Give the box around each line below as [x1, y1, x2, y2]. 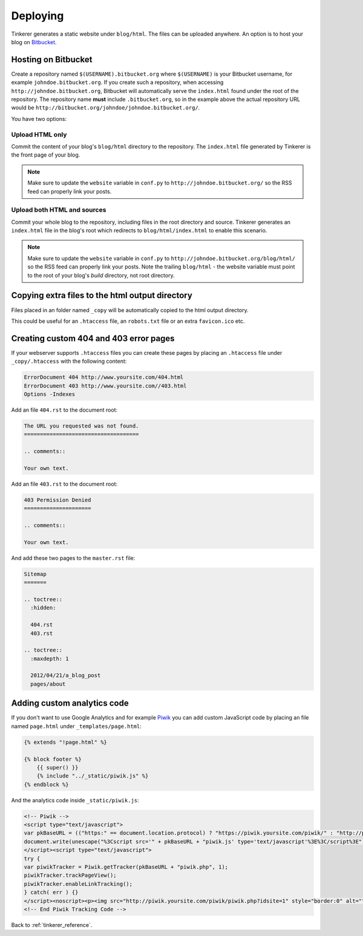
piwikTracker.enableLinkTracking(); [24, 880, 133, 887]
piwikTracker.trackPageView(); [24, 872, 117, 879]
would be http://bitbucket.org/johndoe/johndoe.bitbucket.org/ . [11, 104, 200, 111]
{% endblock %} [24, 781, 69, 788]
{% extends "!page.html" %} [24, 738, 107, 746]
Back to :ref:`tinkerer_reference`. [11, 921, 93, 928]
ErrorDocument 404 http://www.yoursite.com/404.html [24, 374, 184, 381]
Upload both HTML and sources [11, 206, 106, 214]
